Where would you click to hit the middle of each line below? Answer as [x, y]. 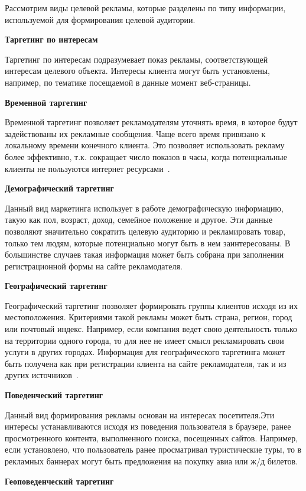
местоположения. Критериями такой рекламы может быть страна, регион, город [149, 317]
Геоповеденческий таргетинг [59, 481]
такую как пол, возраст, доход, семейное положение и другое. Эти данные [139, 220]
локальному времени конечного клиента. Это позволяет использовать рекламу [145, 145]
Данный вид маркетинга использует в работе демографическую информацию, [144, 208]
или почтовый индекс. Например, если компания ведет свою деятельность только [151, 329]
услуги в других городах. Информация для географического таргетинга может [145, 352]
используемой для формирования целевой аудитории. [100, 19]
